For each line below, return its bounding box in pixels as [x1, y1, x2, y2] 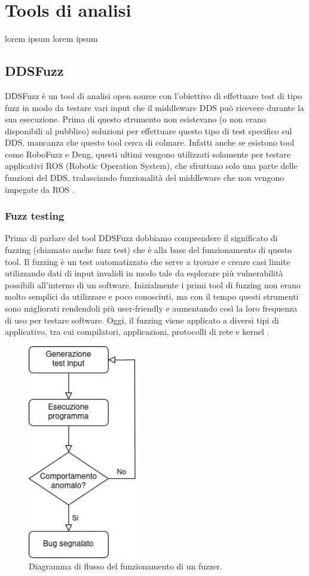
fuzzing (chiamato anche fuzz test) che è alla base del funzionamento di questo [5, 244, 292, 256]
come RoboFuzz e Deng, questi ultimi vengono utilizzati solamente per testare [5, 147, 291, 160]
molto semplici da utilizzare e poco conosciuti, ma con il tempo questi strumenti [5, 290, 299, 303]
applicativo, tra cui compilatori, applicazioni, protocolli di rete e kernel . [5, 325, 270, 338]
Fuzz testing [5, 208, 65, 223]
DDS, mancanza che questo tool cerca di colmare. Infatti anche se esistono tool [5, 136, 295, 149]
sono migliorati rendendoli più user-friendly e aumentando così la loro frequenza [5, 302, 298, 315]
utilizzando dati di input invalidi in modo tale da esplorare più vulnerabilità [5, 267, 283, 279]
